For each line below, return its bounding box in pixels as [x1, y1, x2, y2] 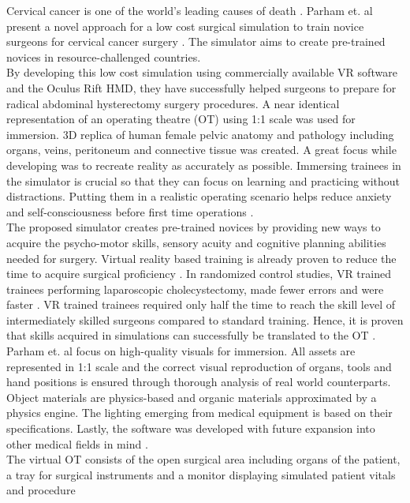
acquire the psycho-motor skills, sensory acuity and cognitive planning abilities [6, 234, 386, 250]
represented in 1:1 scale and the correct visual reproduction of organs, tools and [6, 358, 392, 374]
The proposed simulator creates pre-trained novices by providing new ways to [6, 219, 381, 235]
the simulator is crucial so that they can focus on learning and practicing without [6, 172, 401, 189]
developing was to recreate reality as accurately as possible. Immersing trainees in [6, 156, 401, 173]
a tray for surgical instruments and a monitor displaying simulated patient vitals [6, 466, 396, 482]
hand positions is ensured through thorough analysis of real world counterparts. [6, 373, 391, 390]
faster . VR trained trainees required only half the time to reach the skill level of [6, 296, 395, 313]
